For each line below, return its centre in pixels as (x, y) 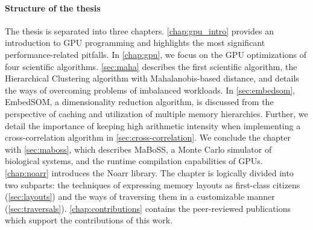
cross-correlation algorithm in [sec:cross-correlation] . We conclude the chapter (148, 137)
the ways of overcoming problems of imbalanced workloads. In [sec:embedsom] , (150, 90)
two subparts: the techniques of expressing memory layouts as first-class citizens (153, 184)
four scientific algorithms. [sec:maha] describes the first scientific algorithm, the (151, 66)
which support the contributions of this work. (89, 220)
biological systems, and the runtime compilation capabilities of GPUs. (134, 161)
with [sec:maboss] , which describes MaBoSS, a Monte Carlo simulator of (138, 149)
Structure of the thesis (53, 8)
